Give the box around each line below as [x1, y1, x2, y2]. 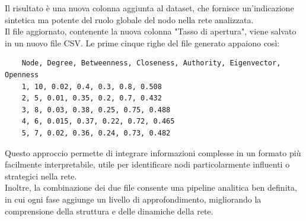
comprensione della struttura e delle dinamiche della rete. [5, 204, 213, 217]
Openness [5, 70, 39, 79]
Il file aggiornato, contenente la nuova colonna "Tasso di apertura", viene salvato [5, 25, 297, 37]
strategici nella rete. [5, 169, 77, 182]
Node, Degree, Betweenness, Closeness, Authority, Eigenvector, [21, 59, 281, 68]
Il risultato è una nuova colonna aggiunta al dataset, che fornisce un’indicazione [5, 2, 294, 14]
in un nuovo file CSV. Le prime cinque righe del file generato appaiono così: [5, 36, 280, 49]
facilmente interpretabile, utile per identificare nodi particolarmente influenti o [5, 158, 290, 171]
